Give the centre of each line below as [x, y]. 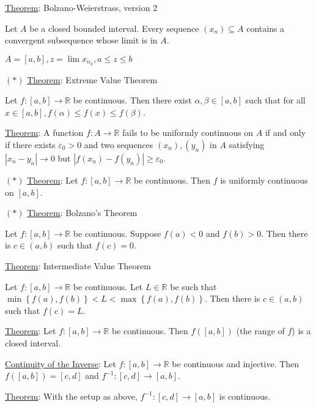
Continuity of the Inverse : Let [61, 363]
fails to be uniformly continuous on [188, 133]
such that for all [275, 100]
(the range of [260, 331]
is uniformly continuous [264, 180]
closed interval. [33, 342]
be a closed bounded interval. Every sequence [114, 28]
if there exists [30, 145]
